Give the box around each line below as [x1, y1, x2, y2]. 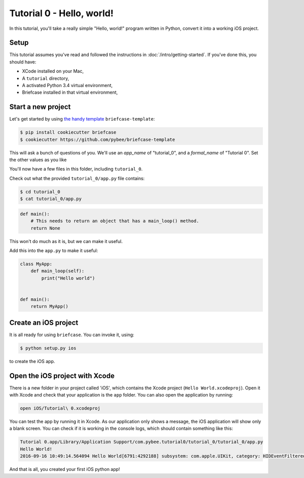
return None [30, 225, 61, 231]
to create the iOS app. [9, 358, 55, 364]
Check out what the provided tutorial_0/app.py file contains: [9, 175, 145, 181]
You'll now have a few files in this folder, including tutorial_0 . [9, 166, 143, 172]
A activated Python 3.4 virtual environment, [22, 83, 113, 89]
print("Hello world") [41, 275, 95, 281]
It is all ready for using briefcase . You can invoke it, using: [9, 332, 134, 338]
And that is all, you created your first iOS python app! [9, 466, 120, 472]
